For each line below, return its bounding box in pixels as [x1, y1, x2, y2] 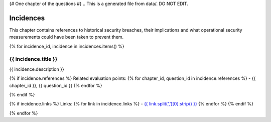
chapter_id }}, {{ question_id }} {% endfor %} [9, 82, 102, 88]
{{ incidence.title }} [9, 56, 58, 63]
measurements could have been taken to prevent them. [9, 34, 124, 40]
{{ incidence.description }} [9, 66, 65, 72]
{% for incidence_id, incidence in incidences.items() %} [9, 43, 124, 49]
